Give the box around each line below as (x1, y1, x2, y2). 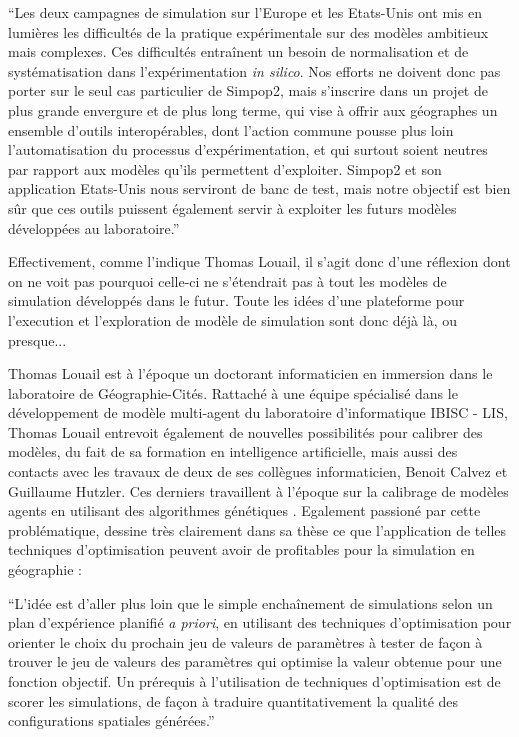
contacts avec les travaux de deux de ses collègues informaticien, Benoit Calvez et (8, 461, 508, 482)
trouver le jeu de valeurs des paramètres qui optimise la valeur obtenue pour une (8, 651, 502, 672)
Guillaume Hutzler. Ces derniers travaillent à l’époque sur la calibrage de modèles (8, 480, 509, 501)
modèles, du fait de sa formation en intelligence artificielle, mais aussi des (8, 441, 458, 462)
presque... (8, 329, 67, 350)
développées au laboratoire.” (8, 217, 180, 238)
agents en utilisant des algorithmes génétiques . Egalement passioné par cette (8, 500, 481, 521)
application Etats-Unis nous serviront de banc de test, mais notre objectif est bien (8, 178, 511, 199)
